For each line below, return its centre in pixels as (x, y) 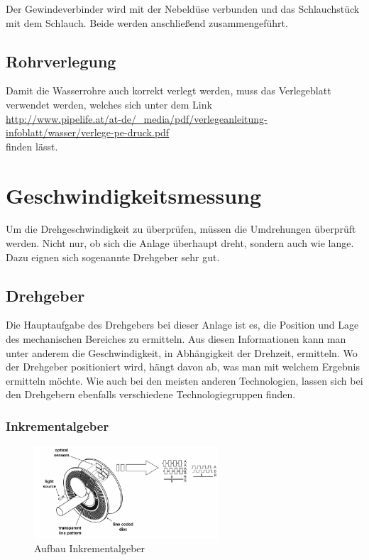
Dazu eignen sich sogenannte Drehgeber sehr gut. (113, 257)
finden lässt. (32, 146)
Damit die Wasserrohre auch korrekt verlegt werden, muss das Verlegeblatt (169, 90)
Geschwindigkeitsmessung (134, 195)
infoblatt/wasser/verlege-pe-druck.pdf (88, 132)
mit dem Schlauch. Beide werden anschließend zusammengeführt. (147, 22)
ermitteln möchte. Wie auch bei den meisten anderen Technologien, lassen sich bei (184, 380)
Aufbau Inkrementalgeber (90, 548)
